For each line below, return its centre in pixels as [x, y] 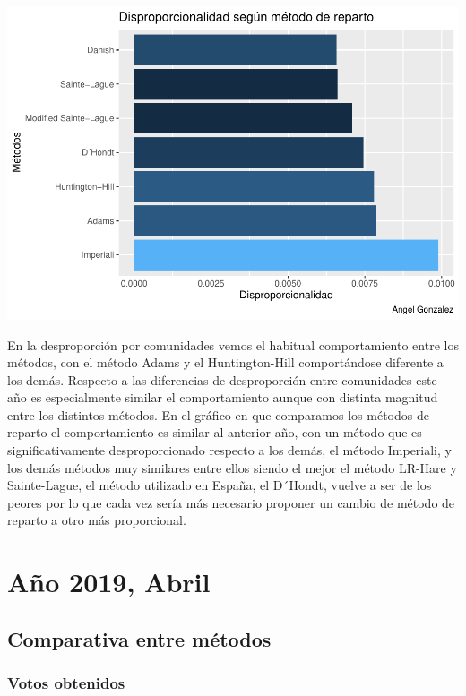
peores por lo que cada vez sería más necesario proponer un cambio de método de [231, 502]
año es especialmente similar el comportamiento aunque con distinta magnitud [223, 397]
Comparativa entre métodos [139, 638]
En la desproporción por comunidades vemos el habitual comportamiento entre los [233, 344]
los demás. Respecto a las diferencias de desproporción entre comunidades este [222, 379]
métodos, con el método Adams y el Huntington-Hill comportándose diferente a [225, 362]
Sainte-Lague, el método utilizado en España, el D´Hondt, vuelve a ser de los [220, 485]
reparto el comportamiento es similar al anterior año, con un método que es [215, 432]
